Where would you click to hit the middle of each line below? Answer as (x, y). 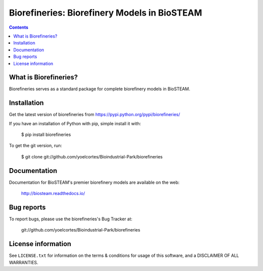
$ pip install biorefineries (46, 135)
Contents (19, 27)
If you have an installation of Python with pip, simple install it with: (75, 123)
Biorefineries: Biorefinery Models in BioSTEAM (105, 13)
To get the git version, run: (36, 146)
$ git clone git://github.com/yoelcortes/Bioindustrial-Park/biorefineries (92, 156)
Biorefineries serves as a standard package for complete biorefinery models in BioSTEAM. (100, 89)
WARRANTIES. (24, 262)
